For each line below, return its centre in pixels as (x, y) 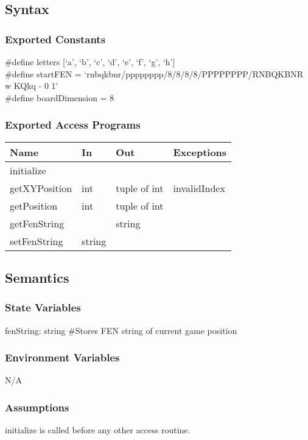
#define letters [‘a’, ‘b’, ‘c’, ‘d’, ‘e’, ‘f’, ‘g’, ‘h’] (90, 62)
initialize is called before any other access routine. (98, 430)
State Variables (43, 307)
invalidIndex (199, 188)
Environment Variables (62, 357)
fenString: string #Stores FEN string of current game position (121, 330)
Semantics (37, 277)
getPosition (34, 205)
